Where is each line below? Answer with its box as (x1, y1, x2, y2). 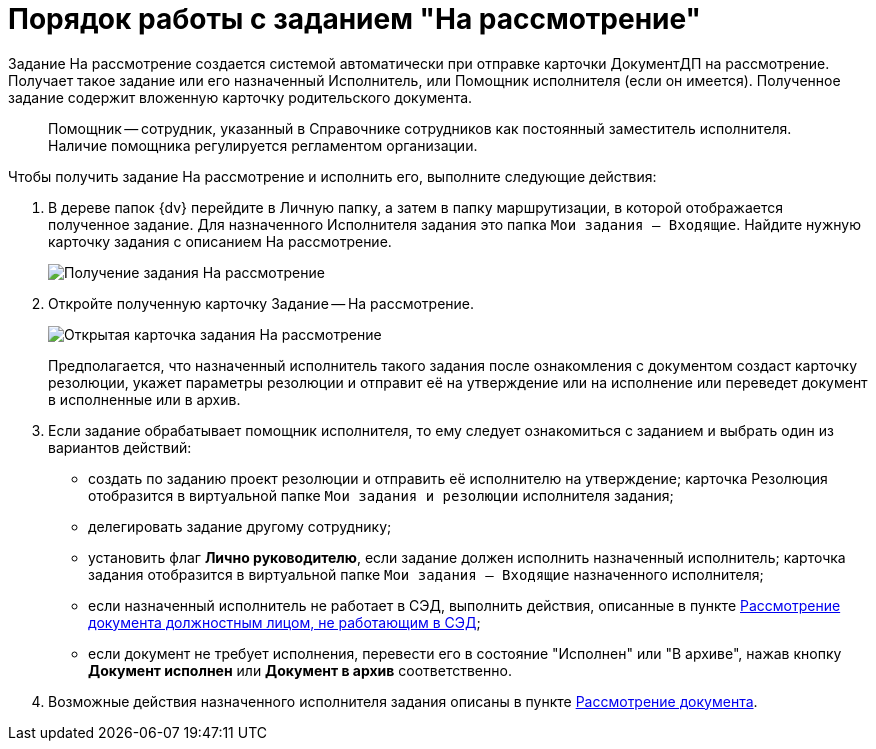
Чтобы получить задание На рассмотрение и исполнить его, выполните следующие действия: (8, 167, 657, 185)
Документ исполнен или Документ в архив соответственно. (88, 661, 512, 679)
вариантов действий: (48, 438, 192, 456)
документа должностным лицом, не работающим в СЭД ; (88, 613, 481, 631)
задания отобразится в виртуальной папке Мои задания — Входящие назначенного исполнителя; (88, 565, 764, 583)
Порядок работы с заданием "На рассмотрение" (8, 2, 702, 36)
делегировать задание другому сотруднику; (88, 517, 392, 535)
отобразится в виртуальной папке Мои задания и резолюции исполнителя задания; (88, 486, 674, 504)
